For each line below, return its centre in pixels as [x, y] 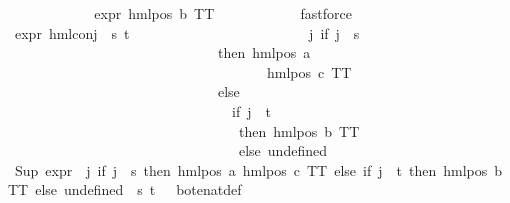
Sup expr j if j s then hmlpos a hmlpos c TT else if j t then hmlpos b [258, 169]
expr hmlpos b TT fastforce [223, 13]
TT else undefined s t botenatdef [125, 189]
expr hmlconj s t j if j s [187, 32]
